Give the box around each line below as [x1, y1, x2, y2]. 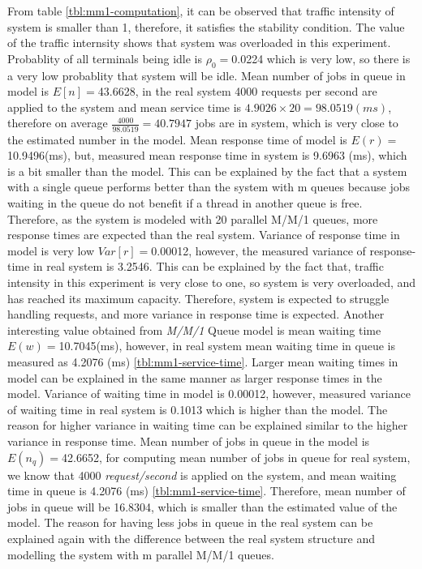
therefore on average [7, 114, 108, 131]
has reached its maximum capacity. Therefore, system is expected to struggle [7, 289, 390, 306]
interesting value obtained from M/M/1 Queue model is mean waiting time [7, 321, 381, 338]
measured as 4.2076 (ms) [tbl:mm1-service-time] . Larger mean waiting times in [7, 353, 398, 370]
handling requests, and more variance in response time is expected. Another [7, 306, 385, 323]
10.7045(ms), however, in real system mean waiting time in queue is [58, 337, 395, 354]
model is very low [7, 242, 95, 259]
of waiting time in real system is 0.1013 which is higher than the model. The [7, 400, 388, 417]
